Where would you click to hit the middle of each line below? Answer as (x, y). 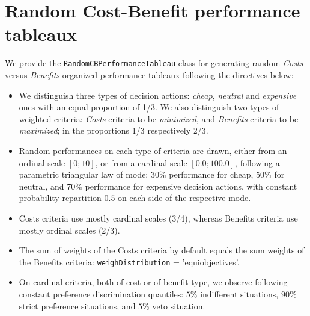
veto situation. (179, 305)
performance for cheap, (211, 174)
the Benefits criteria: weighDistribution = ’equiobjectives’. (129, 262)
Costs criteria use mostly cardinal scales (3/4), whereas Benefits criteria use (158, 218)
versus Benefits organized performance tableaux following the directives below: (149, 74)
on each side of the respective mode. (184, 198)
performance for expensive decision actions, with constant (191, 186)
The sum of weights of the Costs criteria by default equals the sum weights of (162, 250)
